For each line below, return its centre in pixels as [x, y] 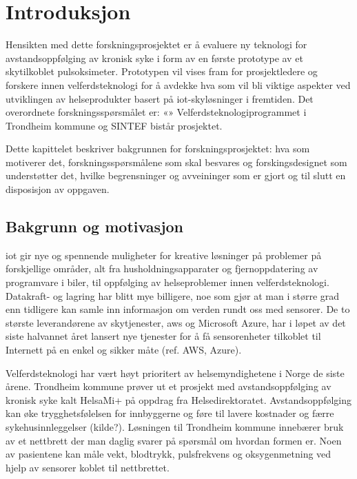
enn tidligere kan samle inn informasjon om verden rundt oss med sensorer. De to [178, 309]
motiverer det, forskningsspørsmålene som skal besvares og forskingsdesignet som [176, 162]
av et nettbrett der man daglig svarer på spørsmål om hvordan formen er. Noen [174, 440]
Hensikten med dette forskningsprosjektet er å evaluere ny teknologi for [156, 44]
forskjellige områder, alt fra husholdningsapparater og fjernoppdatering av [162, 268]
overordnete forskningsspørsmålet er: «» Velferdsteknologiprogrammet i [156, 112]
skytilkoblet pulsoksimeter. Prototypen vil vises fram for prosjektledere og [162, 71]
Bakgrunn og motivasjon [95, 226]
